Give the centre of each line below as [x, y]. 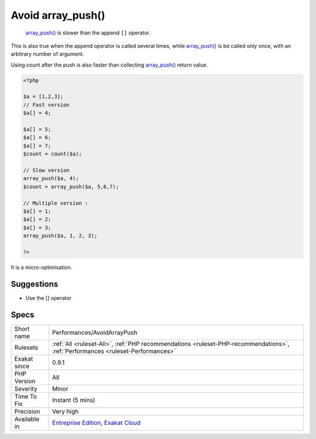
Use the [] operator [49, 298]
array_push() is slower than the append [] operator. [88, 33]
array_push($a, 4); [51, 179]
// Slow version [47, 170]
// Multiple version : [56, 203]
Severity [26, 389]
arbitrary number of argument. [47, 54]
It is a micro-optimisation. [42, 267]
